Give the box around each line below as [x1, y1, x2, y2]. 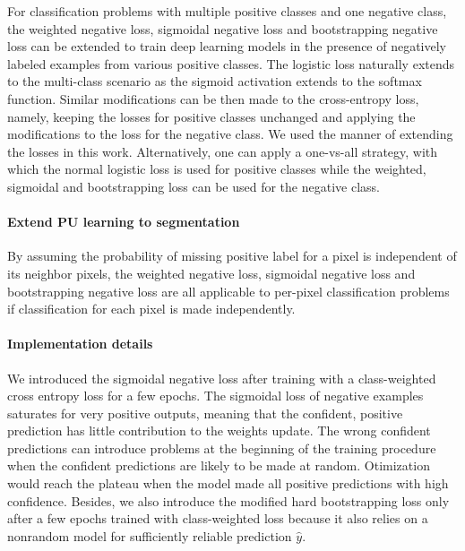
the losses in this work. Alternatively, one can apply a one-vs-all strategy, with [7, 142, 438, 160]
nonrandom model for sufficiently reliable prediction [7, 526, 292, 545]
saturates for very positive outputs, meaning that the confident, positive [7, 403, 403, 422]
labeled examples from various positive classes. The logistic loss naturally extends [7, 54, 455, 73]
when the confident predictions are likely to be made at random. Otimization [7, 456, 430, 475]
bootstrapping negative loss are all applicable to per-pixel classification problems [7, 281, 450, 300]
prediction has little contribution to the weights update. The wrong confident [7, 421, 431, 440]
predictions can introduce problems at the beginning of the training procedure [7, 438, 436, 457]
